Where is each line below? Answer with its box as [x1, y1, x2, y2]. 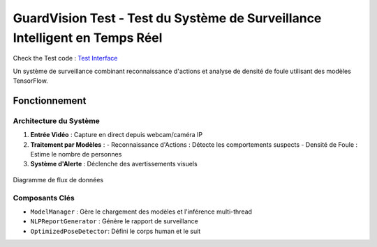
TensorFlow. [13, 77, 48, 85]
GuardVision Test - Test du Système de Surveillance [13, 10, 322, 26]
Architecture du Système [13, 115, 101, 125]
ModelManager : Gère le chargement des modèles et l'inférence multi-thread [30, 207, 253, 216]
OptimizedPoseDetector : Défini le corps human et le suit [30, 227, 201, 235]
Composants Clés [13, 193, 75, 202]
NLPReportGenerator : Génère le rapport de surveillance [30, 217, 199, 225]
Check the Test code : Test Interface [13, 54, 118, 63]
